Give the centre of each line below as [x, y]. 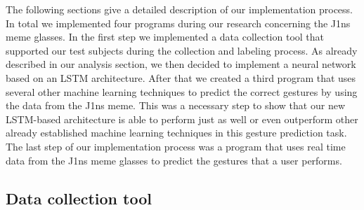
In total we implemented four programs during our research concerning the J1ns [178, 23]
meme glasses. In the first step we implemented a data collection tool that [165, 37]
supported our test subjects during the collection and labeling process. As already [182, 50]
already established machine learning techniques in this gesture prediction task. [176, 133]
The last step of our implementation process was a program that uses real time [176, 146]
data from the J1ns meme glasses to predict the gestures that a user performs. [174, 160]
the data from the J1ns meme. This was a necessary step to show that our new [175, 105]
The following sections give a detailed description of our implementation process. [179, 9]
